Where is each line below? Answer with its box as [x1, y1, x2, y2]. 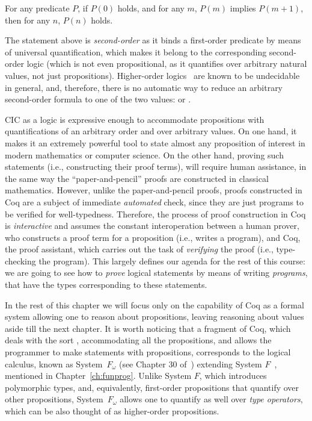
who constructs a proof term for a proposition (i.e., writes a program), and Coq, [5, 231, 301, 243]
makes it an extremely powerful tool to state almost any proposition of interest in [5, 136, 305, 149]
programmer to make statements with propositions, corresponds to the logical [5, 346, 291, 358]
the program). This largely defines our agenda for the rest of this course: [38, 254, 305, 267]
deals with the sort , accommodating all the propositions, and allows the [5, 334, 272, 346]
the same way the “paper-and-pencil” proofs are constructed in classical [5, 172, 269, 184]
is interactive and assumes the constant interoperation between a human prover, [5, 219, 299, 232]
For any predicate [5, 2, 70, 14]
